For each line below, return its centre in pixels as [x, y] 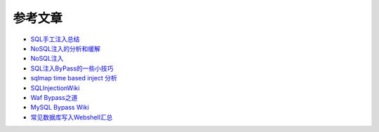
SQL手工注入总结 [55, 39]
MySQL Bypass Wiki [60, 108]
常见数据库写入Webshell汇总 [72, 117]
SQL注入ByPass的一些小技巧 [72, 68]
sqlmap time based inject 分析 [74, 78]
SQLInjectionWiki [55, 88]
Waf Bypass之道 [54, 97]
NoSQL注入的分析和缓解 [66, 48]
